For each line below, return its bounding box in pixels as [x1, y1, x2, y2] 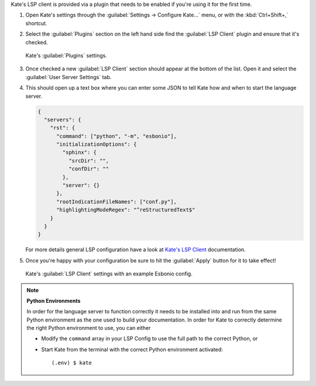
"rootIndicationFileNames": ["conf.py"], [56, 198, 177, 205]
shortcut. [25, 19, 47, 26]
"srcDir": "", [68, 157, 109, 164]
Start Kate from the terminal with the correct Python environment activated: [41, 346, 224, 353]
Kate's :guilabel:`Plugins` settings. [25, 52, 108, 59]
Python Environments [26, 297, 81, 304]
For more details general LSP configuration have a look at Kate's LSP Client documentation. [25, 246, 246, 253]
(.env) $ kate [51, 360, 92, 366]
